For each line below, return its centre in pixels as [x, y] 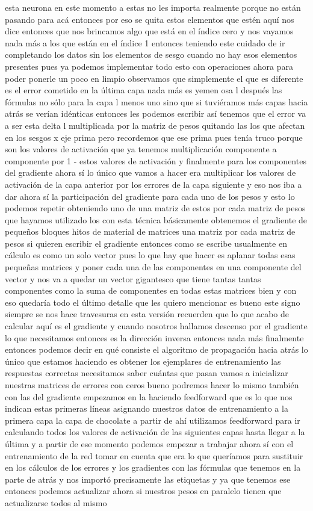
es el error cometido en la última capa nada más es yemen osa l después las [144, 90]
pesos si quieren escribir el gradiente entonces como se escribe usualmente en [146, 243]
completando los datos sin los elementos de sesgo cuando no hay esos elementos [151, 54]
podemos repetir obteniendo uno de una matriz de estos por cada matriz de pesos [155, 208]
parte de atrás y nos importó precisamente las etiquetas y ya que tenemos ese [148, 479]
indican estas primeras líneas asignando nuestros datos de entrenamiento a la [147, 408]
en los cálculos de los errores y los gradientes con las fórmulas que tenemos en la [153, 467]
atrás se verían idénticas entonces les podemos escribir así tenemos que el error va [156, 113]
